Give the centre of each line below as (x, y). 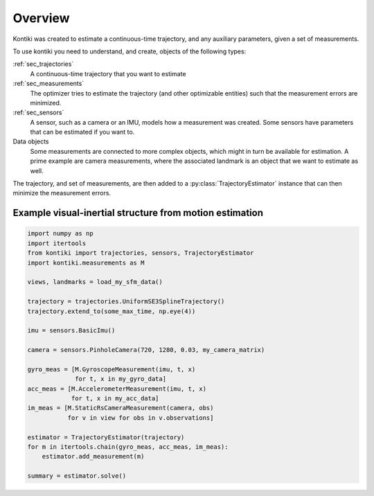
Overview (41, 18)
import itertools (57, 243)
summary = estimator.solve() (77, 476)
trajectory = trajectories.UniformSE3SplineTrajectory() (126, 302)
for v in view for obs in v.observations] (141, 418)
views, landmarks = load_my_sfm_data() (95, 282)
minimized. (46, 103)
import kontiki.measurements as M (86, 263)
